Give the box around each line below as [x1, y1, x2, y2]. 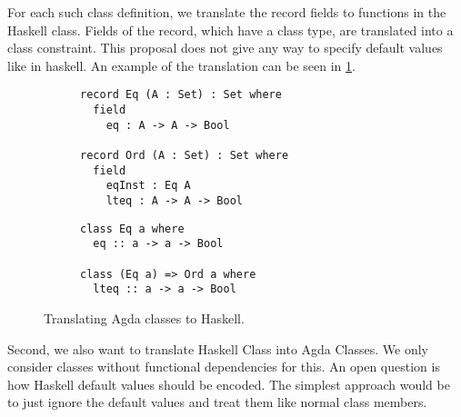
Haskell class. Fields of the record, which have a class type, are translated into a [7, 20, 454, 39]
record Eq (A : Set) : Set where [80, 88, 282, 102]
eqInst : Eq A [105, 179, 191, 193]
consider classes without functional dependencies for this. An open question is [7, 357, 440, 376]
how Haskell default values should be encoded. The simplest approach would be [7, 374, 450, 393]
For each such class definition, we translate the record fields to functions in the [7, 3, 446, 21]
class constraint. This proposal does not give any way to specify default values [7, 38, 443, 57]
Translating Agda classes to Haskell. [44, 308, 245, 327]
